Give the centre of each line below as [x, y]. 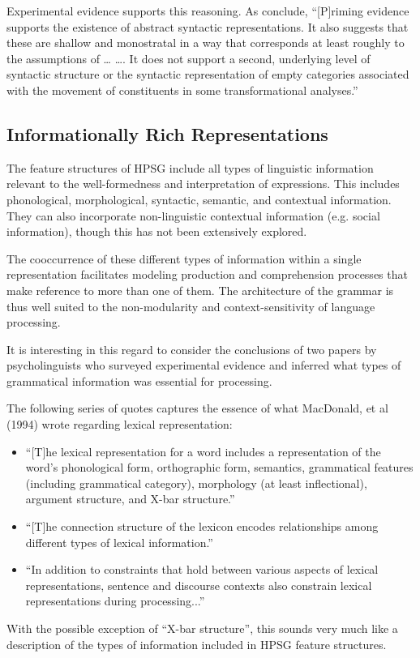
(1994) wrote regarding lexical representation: [120, 424]
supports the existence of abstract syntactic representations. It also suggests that [208, 26]
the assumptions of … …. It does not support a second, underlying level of [189, 58]
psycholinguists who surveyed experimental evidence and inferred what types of [204, 365]
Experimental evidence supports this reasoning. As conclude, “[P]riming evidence [208, 11]
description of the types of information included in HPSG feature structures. [197, 644]
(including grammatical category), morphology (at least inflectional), [196, 483]
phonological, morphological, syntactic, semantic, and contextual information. [199, 199]
